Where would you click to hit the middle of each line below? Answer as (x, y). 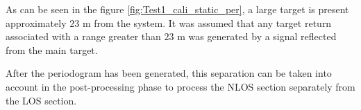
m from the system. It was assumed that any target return (207, 22)
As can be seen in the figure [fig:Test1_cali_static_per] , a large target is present (177, 9)
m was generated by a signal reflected (257, 36)
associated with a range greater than (83, 36)
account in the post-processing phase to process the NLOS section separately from (180, 86)
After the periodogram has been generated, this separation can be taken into (169, 73)
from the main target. (52, 49)
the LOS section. (41, 100)
